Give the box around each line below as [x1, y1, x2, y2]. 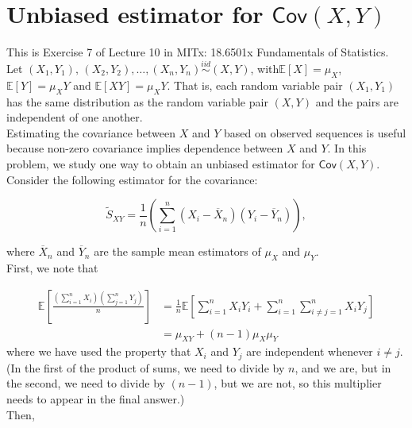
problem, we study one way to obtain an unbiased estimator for [6, 155, 315, 172]
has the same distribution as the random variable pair [6, 93, 268, 110]
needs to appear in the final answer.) [6, 390, 185, 407]
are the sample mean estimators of [94, 243, 261, 260]
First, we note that [6, 259, 98, 276]
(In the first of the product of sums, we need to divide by [6, 359, 285, 376]
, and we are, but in [295, 359, 391, 376]
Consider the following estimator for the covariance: [6, 171, 258, 187]
